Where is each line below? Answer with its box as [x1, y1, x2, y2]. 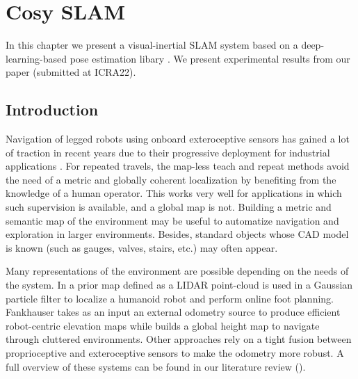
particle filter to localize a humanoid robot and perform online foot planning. [6, 291, 334, 305]
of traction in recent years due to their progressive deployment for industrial [6, 145, 330, 159]
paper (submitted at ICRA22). [6, 65, 136, 79]
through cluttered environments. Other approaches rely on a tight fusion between [6, 332, 352, 346]
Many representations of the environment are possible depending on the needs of [6, 264, 349, 278]
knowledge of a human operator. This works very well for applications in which [6, 186, 342, 200]
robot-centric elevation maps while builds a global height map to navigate [6, 318, 320, 332]
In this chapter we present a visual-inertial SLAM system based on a [6, 38, 298, 52]
